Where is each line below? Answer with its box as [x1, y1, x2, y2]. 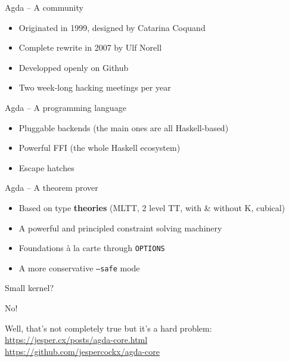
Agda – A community [5, 1, 83, 13]
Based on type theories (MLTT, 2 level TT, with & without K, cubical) [18, 201, 285, 214]
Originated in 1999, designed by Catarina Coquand [18, 21, 206, 33]
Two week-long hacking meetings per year [18, 81, 171, 94]
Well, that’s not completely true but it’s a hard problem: [5, 321, 212, 334]
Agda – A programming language [5, 101, 126, 113]
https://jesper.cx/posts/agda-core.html [5, 333, 148, 346]
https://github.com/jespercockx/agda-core [5, 345, 160, 357]
